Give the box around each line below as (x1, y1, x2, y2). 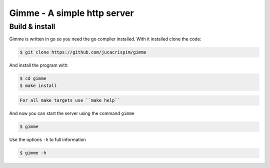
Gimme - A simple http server (9, 7, 134, 18)
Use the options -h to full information (9, 136, 86, 142)
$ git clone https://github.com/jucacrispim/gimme (19, 49, 147, 55)
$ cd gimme (19, 75, 46, 81)
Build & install (9, 22, 55, 31)
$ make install (19, 82, 57, 88)
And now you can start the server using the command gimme (9, 110, 135, 116)
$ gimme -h (19, 150, 46, 156)
